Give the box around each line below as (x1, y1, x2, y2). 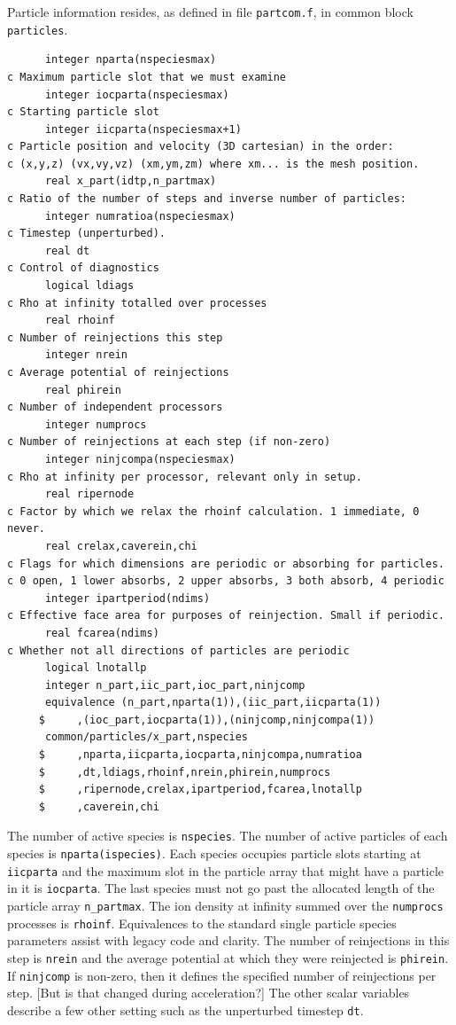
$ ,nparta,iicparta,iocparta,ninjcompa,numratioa (38, 748, 362, 762)
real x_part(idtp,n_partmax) (44, 175, 217, 188)
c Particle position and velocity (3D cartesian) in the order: (7, 140, 394, 153)
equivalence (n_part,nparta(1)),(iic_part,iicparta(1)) (44, 696, 382, 709)
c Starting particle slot (7, 106, 159, 119)
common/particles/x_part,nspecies (44, 731, 249, 744)
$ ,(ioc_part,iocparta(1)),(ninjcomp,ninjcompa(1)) (38, 713, 375, 726)
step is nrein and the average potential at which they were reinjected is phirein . (7, 948, 449, 966)
